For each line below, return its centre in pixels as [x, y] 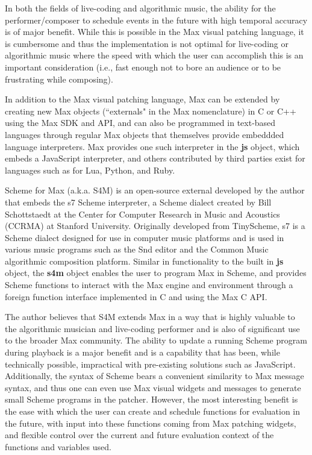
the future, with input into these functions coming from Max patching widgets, [151, 423]
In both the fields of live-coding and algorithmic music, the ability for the [140, 8]
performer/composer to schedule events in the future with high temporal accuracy [156, 20]
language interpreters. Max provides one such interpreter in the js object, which [152, 146]
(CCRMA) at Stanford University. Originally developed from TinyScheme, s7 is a [155, 226]
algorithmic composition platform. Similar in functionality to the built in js [144, 261]
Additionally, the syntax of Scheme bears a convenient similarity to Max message [154, 376]
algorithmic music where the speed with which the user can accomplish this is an [154, 55]
